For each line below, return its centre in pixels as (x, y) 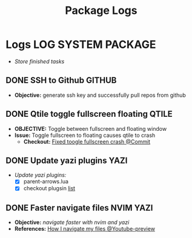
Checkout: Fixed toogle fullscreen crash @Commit (87, 141)
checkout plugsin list (49, 188)
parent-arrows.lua (46, 182)
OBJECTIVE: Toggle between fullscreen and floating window (91, 128)
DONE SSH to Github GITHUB (61, 80)
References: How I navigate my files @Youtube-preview (85, 229)
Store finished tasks (39, 61)
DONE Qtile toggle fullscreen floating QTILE (89, 114)
